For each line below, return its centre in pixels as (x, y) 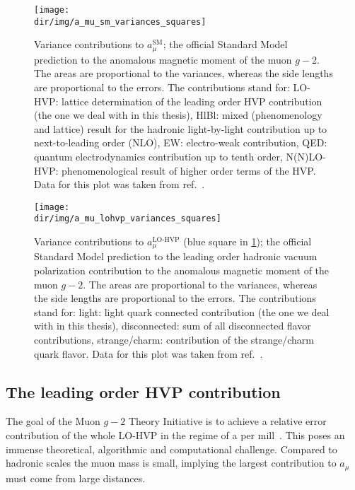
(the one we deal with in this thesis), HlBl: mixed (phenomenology (178, 115)
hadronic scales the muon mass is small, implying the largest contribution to (171, 463)
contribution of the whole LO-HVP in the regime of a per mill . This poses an (175, 435)
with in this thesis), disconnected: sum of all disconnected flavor (173, 326)
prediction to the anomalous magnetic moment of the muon (163, 59)
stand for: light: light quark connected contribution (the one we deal (182, 311)
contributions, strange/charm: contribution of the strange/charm (174, 340)
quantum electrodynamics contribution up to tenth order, (158, 156)
